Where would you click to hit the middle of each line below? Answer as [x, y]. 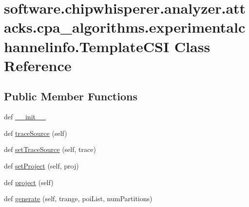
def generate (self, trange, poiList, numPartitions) [78, 198]
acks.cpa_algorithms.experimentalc [125, 27]
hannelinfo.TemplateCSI [87, 46]
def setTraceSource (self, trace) [50, 149]
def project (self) [29, 182]
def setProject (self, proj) [41, 165]
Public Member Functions [71, 96]
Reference [38, 65]
